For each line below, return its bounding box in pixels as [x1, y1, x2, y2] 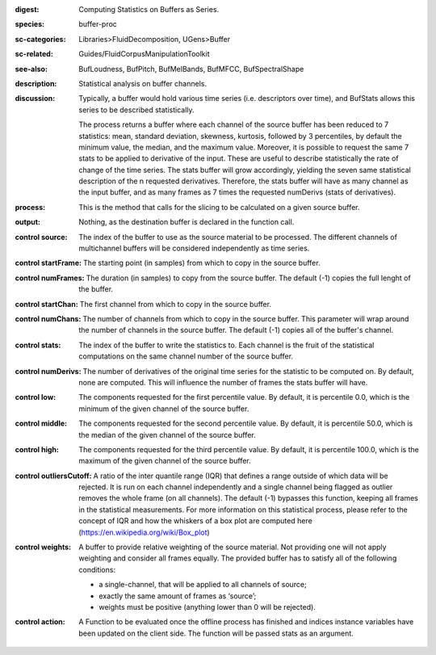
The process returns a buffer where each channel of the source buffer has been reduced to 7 [78, 120, 389, 129]
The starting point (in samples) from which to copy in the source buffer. [82, 258, 321, 268]
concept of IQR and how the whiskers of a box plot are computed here [78, 516, 312, 526]
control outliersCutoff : [15, 471, 92, 481]
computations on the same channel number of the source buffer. [78, 351, 294, 361]
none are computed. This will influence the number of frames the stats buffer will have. [78, 377, 368, 387]
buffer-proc [78, 19, 117, 29]
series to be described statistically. [78, 105, 195, 115]
